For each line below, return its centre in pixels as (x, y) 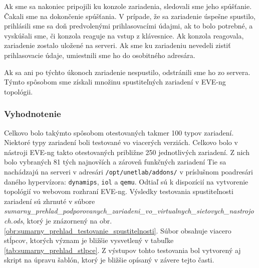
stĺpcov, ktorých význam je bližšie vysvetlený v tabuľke (89, 240)
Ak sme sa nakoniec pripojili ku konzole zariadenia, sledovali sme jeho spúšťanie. (128, 6)
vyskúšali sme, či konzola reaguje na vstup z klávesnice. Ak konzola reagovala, (124, 35)
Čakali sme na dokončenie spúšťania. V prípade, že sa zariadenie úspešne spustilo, (130, 16)
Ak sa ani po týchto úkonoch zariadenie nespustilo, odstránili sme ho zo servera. (127, 72)
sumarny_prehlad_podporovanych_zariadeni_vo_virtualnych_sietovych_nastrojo (129, 211)
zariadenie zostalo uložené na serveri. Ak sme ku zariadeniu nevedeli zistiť (117, 45)
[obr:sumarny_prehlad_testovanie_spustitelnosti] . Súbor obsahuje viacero (118, 230)
